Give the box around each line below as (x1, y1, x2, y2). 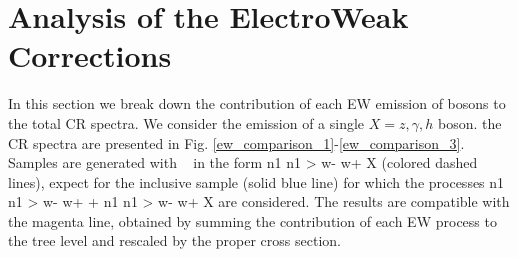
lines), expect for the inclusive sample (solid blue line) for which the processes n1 (8, 171, 505, 192)
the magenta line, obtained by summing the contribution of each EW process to (8, 210, 497, 231)
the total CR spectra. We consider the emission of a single (8, 112, 365, 133)
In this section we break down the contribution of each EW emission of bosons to (8, 93, 506, 114)
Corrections (8, 35, 172, 76)
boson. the (437, 112, 502, 133)
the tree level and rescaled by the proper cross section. (8, 230, 341, 251)
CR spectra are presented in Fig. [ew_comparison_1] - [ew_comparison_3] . (8, 132, 465, 153)
